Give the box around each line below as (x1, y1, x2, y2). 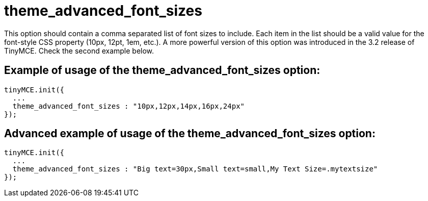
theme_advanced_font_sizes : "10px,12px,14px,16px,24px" (12, 102, 245, 110)
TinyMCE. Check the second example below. (4, 46, 154, 55)
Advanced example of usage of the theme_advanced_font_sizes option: (4, 127, 376, 140)
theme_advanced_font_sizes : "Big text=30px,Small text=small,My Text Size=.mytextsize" (12, 165, 378, 173)
